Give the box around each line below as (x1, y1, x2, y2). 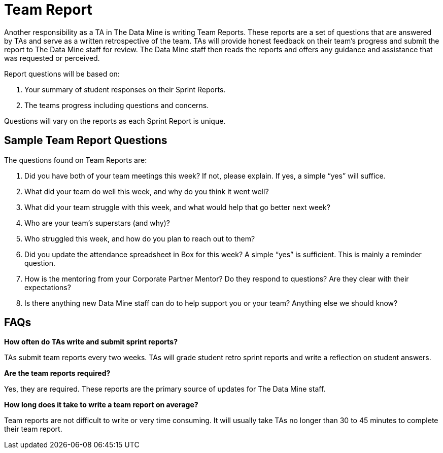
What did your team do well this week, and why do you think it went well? (24, 187, 269, 196)
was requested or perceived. (4, 53, 100, 62)
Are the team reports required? (4, 369, 111, 378)
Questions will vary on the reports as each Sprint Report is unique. (4, 116, 226, 125)
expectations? (24, 283, 71, 292)
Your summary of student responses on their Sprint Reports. (24, 85, 226, 94)
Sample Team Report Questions (4, 134, 167, 147)
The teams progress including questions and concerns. (24, 100, 209, 110)
